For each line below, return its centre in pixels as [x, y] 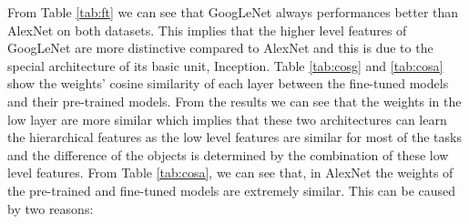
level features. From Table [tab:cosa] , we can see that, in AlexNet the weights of [230, 173]
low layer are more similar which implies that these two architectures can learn [227, 119]
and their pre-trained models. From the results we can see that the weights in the [234, 101]
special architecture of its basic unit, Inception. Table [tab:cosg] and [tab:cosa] [225, 65]
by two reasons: [51, 208]
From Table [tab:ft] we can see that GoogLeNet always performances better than [233, 12]
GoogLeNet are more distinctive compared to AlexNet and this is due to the [220, 48]
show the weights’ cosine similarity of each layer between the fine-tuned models [228, 83]
